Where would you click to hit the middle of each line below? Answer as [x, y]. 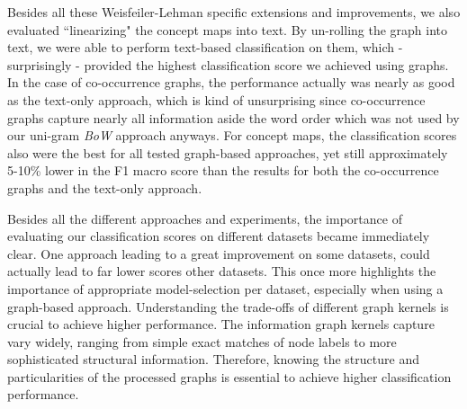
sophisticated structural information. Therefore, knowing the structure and [213, 359]
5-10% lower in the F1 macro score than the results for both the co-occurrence [223, 170]
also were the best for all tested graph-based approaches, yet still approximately [228, 152]
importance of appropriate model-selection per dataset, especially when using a [225, 288]
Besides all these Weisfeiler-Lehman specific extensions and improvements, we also [234, 12]
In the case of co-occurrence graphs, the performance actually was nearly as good [231, 82]
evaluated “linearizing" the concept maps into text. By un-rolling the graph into [228, 29]
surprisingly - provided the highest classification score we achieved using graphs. [228, 64]
